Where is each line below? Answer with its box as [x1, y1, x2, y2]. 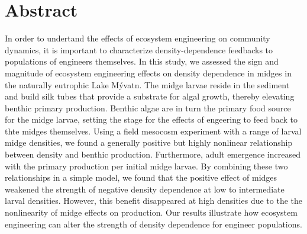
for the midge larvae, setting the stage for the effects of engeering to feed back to [5, 113, 298, 126]
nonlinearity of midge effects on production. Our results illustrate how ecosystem [5, 206, 298, 219]
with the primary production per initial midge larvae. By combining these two [5, 159, 288, 172]
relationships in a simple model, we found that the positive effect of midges [5, 171, 277, 184]
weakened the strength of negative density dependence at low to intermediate [5, 182, 285, 195]
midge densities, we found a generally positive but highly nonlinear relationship [5, 136, 293, 149]
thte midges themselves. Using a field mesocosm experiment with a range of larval [5, 124, 302, 137]
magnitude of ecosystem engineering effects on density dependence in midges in [5, 66, 292, 79]
